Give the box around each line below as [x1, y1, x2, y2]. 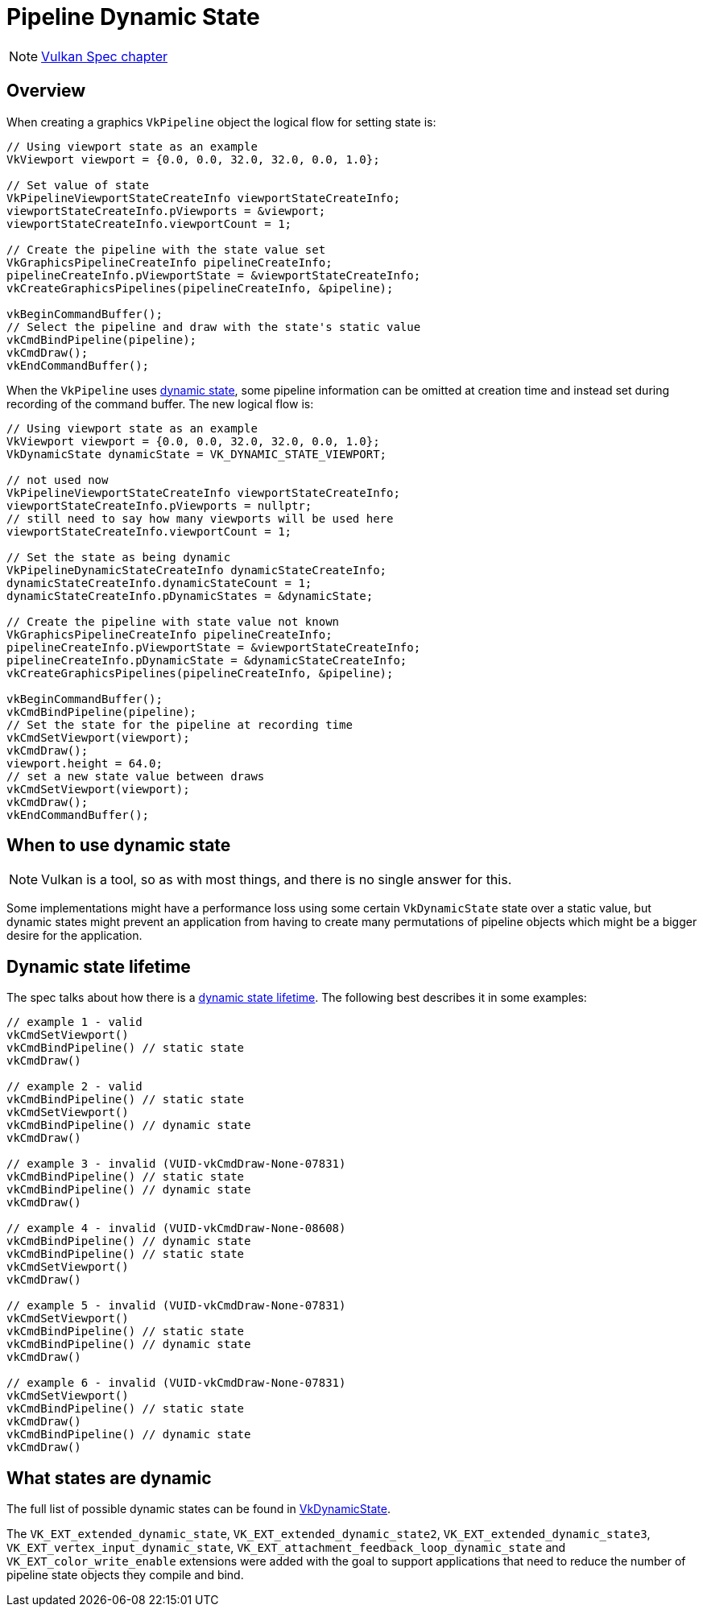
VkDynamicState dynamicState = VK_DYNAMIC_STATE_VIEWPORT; [6, 447, 387, 461]
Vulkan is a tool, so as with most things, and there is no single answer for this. [41, 871, 512, 888]
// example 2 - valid [6, 1080, 143, 1094]
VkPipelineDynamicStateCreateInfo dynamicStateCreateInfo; [6, 563, 387, 577]
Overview [6, 81, 86, 101]
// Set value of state [6, 178, 150, 192]
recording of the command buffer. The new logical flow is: [6, 396, 314, 411]
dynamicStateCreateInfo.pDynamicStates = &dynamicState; [6, 589, 374, 602]
